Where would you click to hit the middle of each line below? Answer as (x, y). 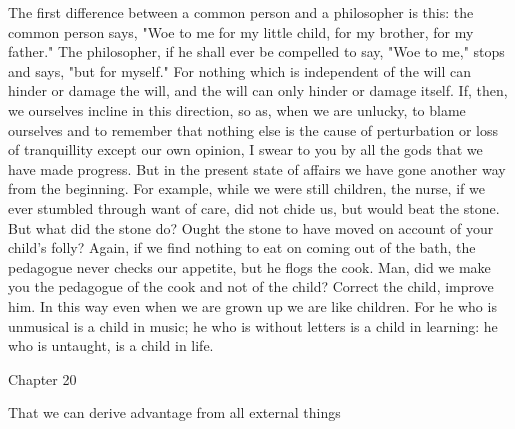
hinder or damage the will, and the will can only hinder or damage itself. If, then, (258, 90)
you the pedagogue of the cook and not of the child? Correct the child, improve (251, 286)
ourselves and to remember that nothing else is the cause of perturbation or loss (253, 129)
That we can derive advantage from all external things (174, 412)
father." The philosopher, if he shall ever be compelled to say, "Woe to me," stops (256, 51)
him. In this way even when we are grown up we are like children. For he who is (252, 305)
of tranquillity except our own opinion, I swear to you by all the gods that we (245, 149)
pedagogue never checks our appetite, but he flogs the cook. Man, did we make (249, 266)
